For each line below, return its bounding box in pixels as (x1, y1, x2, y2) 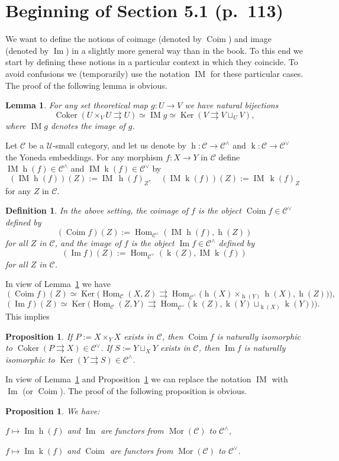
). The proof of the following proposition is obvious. (60, 384, 247, 396)
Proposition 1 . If (5, 330, 73, 342)
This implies (5, 310, 50, 322)
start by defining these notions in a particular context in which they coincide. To (5, 56, 298, 68)
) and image (228, 33, 272, 45)
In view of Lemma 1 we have (5, 278, 111, 290)
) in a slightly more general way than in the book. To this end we (66, 44, 304, 56)
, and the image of (54, 237, 121, 249)
